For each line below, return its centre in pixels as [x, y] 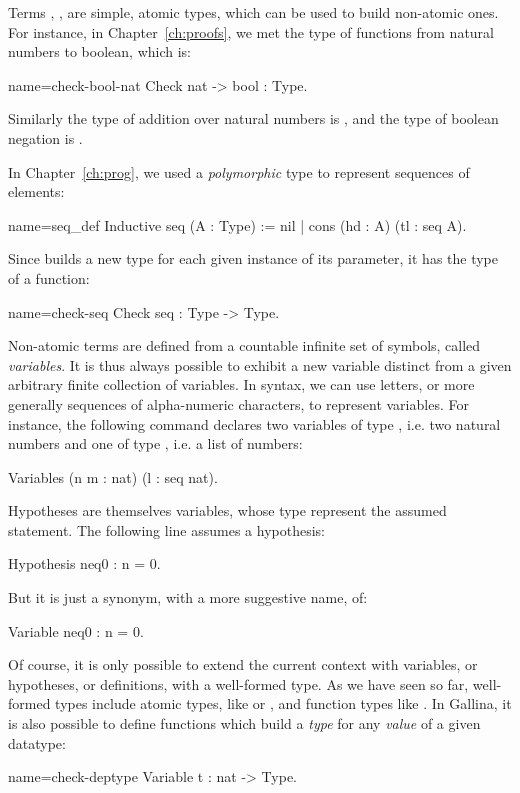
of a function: [49, 277]
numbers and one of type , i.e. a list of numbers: [155, 443]
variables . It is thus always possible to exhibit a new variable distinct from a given [260, 364]
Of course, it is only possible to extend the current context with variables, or [243, 664]
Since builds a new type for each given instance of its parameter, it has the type [253, 258]
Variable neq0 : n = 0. [76, 630]
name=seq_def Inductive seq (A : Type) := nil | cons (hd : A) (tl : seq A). [237, 224]
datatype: [37, 742]
